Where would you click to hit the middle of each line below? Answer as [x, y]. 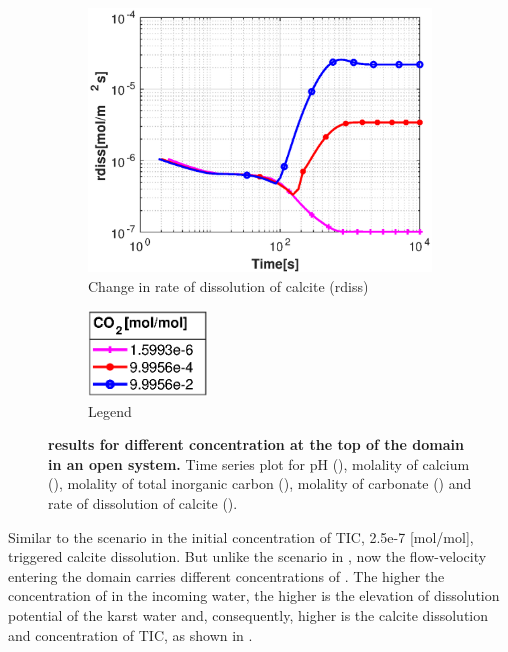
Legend [110, 410]
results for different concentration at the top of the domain [256, 444]
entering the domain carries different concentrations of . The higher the [226, 575]
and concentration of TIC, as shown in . [130, 634]
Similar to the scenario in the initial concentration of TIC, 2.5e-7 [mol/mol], [241, 536]
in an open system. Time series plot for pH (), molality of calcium [259, 463]
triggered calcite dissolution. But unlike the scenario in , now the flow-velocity [247, 556]
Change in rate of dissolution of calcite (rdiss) [228, 285]
